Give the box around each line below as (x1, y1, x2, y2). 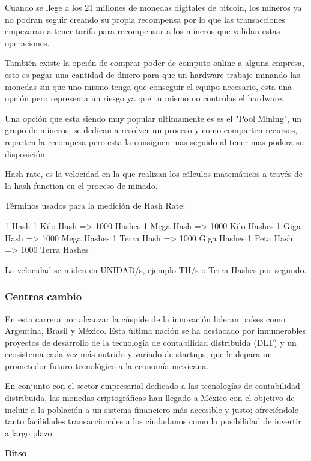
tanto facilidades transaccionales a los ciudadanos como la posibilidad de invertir (5, 415, 301, 427)
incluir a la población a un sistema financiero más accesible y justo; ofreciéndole (5, 403, 298, 415)
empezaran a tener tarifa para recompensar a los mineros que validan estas (5, 25, 280, 37)
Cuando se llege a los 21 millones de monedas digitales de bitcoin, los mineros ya (5, 1, 302, 13)
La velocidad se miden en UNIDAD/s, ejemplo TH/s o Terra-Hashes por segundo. (5, 263, 307, 276)
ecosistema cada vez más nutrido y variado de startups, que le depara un (5, 348, 273, 360)
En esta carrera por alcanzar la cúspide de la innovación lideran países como (5, 312, 285, 325)
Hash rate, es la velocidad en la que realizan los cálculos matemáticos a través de (5, 167, 303, 180)
